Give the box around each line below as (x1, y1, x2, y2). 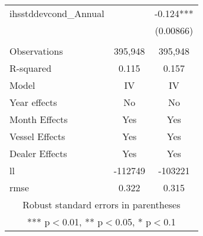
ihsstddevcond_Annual (9, 6, 104, 20)
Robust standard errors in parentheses (22, 198, 181, 211)
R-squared (9, 61, 52, 75)
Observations (9, 44, 63, 58)
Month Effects (9, 112, 68, 126)
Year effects (9, 95, 57, 109)
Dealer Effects (9, 147, 67, 160)
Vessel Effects (9, 129, 66, 143)
